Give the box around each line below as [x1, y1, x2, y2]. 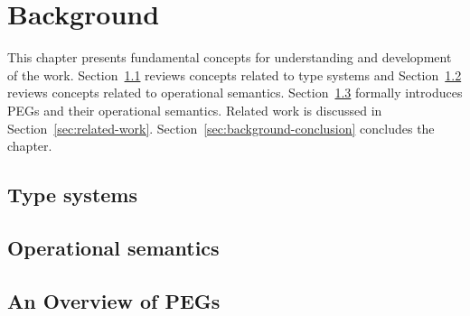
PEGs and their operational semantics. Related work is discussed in [7, 100, 382, 119]
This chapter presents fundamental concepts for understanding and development [7, 48, 452, 67]
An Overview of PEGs [7, 286, 221, 314]
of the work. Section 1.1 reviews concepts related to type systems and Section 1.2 [7, 65, 462, 84]
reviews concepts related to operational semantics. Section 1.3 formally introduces [7, 83, 463, 102]
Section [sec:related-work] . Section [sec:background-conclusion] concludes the [7, 118, 435, 137]
